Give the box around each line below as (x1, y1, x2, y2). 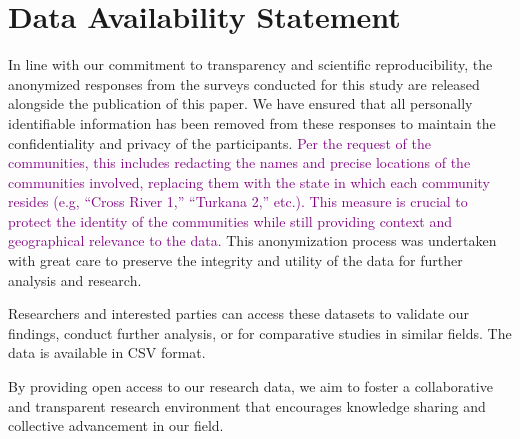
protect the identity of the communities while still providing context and (8, 210, 452, 231)
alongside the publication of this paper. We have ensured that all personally (8, 93, 473, 114)
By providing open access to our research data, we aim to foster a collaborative (8, 376, 493, 397)
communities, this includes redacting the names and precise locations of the (8, 152, 471, 173)
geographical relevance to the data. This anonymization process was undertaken (8, 230, 497, 251)
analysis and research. (8, 269, 142, 290)
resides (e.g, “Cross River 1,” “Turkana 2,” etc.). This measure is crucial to (8, 191, 468, 212)
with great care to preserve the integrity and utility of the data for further (8, 250, 463, 271)
